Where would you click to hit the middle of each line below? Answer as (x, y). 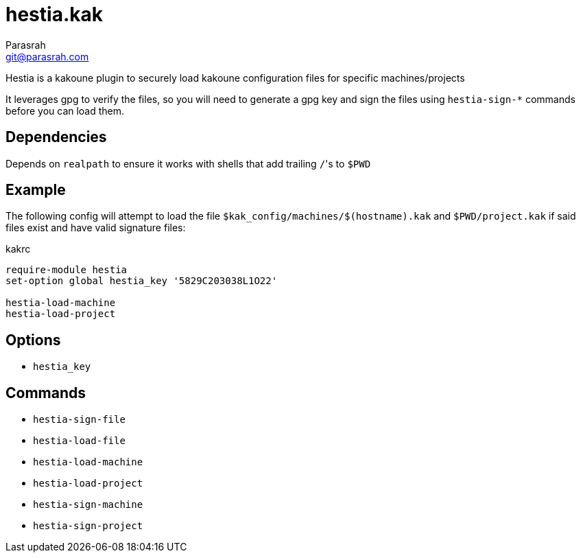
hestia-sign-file (79, 420)
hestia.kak (54, 14)
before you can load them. (65, 111)
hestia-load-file (79, 441)
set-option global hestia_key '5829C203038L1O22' (142, 281)
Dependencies (56, 137)
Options (33, 340)
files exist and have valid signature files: (96, 228)
